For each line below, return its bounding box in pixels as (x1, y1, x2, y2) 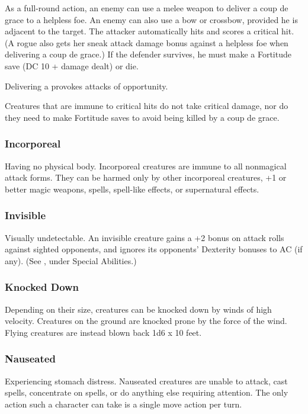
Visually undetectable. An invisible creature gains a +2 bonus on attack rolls (5, 231, 284, 243)
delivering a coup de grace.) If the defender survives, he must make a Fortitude (5, 48, 291, 60)
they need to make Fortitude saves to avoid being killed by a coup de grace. (5, 111, 280, 123)
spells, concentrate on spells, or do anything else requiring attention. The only (5, 386, 288, 399)
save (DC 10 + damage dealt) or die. (5, 59, 139, 72)
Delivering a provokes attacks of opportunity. (5, 79, 168, 92)
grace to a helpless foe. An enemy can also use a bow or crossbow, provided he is (5, 13, 298, 25)
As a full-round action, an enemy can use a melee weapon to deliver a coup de (5, 2, 288, 14)
